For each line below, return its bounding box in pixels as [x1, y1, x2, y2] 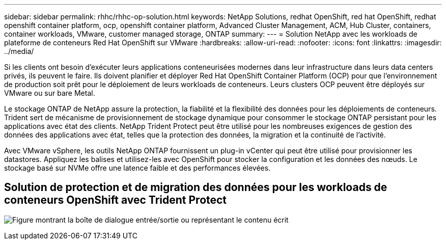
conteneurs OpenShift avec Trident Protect [4, 194, 227, 207]
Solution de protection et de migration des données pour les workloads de [4, 181, 387, 194]
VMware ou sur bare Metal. [4, 89, 95, 97]
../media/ [4, 47, 34, 56]
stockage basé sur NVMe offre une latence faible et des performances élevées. [4, 164, 271, 172]
